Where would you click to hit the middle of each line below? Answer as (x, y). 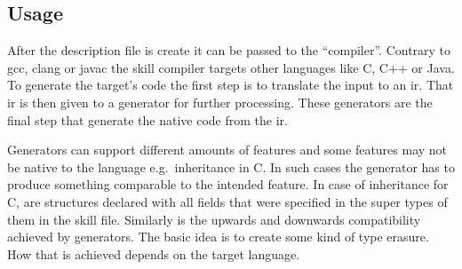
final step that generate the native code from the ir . (147, 119)
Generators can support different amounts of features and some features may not (227, 150)
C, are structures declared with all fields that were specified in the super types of (227, 201)
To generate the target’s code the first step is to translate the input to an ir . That (231, 85)
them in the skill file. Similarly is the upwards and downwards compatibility (214, 219)
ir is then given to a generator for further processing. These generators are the (220, 102)
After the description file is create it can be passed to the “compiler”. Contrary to (229, 50)
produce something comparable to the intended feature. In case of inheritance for (228, 184)
